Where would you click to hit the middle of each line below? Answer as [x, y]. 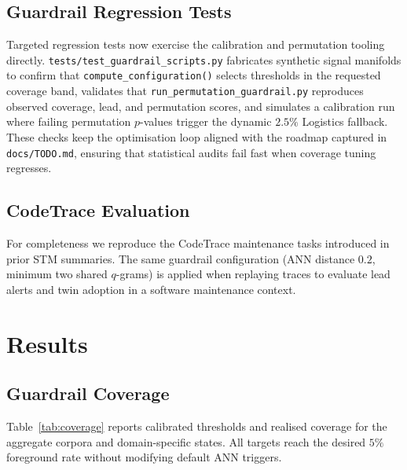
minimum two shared [57, 274]
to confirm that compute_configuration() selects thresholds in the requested [194, 75]
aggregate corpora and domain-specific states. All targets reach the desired [186, 441]
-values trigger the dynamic [206, 121]
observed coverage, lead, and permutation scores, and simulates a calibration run [201, 106]
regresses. [29, 168]
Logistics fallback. [345, 121]
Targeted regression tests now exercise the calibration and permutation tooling [196, 44]
